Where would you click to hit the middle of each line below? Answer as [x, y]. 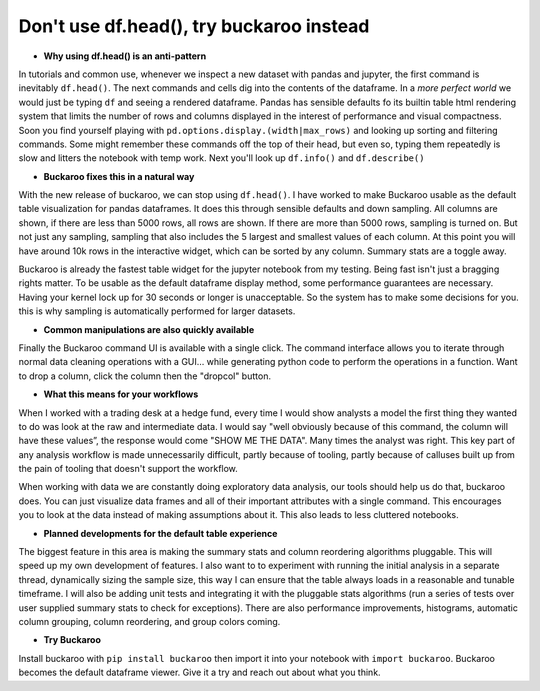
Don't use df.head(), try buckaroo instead [194, 26]
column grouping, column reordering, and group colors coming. [149, 621]
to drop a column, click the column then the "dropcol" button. [145, 376]
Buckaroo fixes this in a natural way [119, 176]
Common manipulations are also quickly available [149, 329]
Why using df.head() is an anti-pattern [125, 56]
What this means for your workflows [121, 394]
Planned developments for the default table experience [160, 533]
